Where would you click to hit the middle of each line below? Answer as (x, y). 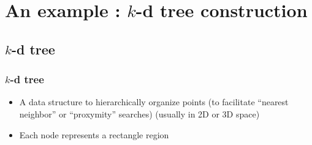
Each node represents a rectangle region (94, 134)
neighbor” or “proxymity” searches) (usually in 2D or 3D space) (139, 113)
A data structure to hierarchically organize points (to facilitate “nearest (154, 102)
